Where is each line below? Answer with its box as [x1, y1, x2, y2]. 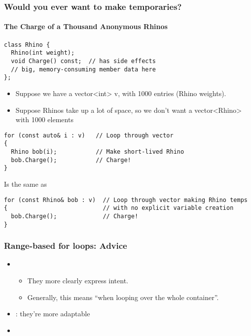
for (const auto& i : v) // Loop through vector [4, 132, 174, 139]
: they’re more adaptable [15, 308, 90, 319]
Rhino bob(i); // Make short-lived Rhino [11, 148, 184, 156]
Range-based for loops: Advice [4, 239, 127, 252]
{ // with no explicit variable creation [4, 204, 234, 212]
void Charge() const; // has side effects [11, 57, 156, 65]
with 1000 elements [15, 114, 73, 125]
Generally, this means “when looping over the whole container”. [27, 292, 219, 302]
